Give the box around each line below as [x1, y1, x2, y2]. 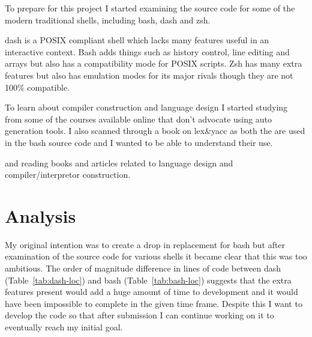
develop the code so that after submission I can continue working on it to [5, 309, 274, 321]
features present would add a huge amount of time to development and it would [5, 285, 298, 298]
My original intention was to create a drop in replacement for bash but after [5, 238, 286, 250]
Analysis [5, 203, 76, 228]
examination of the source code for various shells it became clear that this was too [5, 250, 307, 263]
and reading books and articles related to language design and [5, 156, 233, 169]
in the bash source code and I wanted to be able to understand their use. [5, 136, 273, 148]
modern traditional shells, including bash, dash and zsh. [5, 13, 211, 26]
